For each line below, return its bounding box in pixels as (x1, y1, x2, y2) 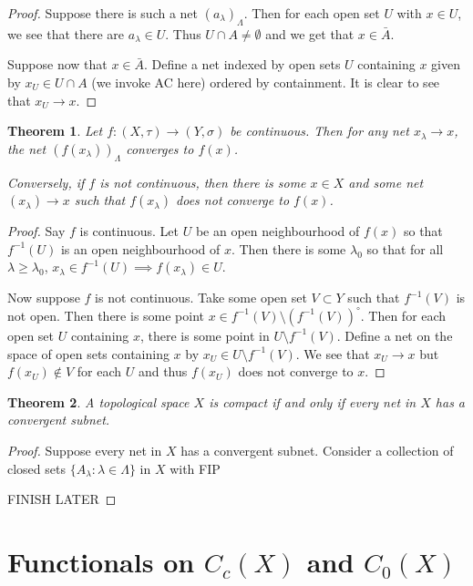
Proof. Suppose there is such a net (7, 4, 199, 22)
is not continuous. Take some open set (95, 288, 307, 307)
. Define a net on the (336, 325, 453, 344)
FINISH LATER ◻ (7, 489, 117, 509)
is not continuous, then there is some (99, 172, 306, 191)
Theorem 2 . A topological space (7, 392, 190, 411)
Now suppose (7, 288, 80, 307)
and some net (348, 172, 424, 191)
